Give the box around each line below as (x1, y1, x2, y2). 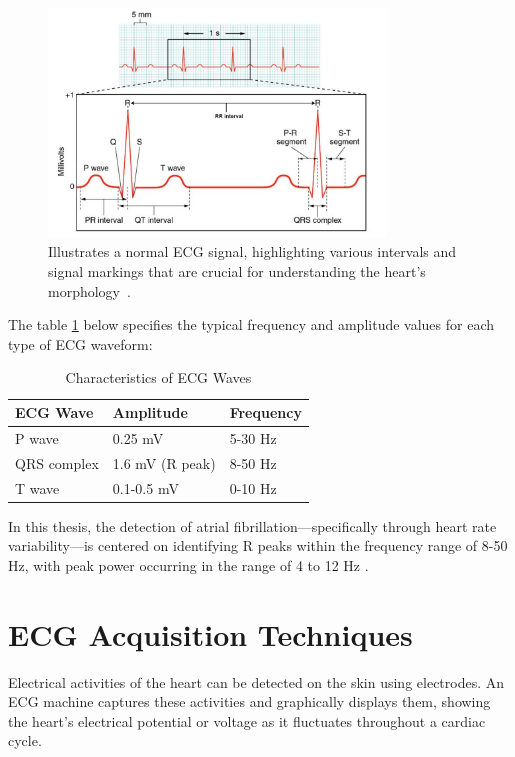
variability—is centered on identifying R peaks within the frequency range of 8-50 (8, 535, 508, 556)
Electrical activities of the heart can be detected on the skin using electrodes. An (8, 671, 505, 692)
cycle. (8, 730, 42, 751)
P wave (15, 427, 59, 448)
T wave (15, 477, 60, 498)
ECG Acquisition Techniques (8, 613, 413, 654)
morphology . (48, 280, 131, 301)
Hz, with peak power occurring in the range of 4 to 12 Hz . (8, 554, 369, 575)
